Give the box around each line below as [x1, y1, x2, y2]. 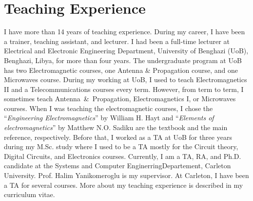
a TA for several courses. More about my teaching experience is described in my [4, 179, 243, 190]
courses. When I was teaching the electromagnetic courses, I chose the [4, 103, 213, 113]
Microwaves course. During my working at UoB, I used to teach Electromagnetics [4, 74, 247, 85]
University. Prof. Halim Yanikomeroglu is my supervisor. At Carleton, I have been [4, 170, 249, 180]
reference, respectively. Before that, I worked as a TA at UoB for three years [4, 132, 232, 142]
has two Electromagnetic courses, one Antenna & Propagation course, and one [4, 65, 238, 75]
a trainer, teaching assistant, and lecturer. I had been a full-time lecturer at [4, 36, 230, 46]
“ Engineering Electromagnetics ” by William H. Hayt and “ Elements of [4, 112, 214, 123]
